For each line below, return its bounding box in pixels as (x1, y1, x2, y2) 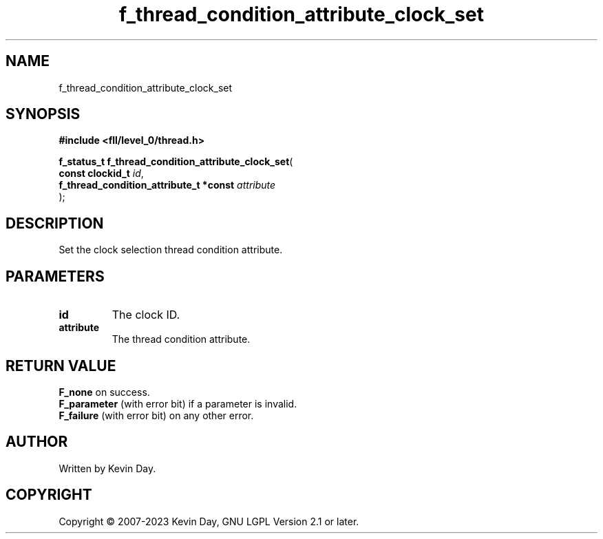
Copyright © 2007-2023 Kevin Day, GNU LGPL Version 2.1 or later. (59, 515, 359, 527)
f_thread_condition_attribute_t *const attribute (59, 179, 276, 191)
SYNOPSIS (6, 105, 81, 123)
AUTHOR (6, 433, 68, 451)
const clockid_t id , (59, 167, 144, 180)
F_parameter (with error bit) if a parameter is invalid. (59, 397, 297, 410)
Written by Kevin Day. (59, 462, 156, 474)
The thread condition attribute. (112, 333, 251, 346)
